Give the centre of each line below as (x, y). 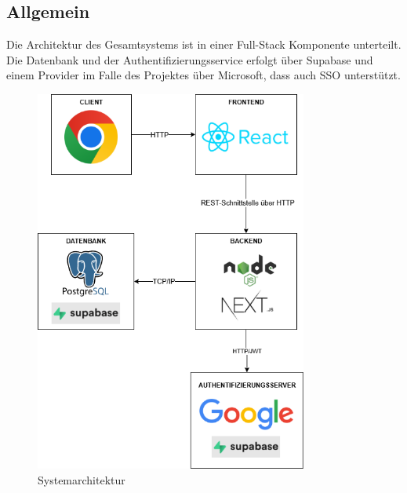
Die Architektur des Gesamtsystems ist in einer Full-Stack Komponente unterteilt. (204, 44)
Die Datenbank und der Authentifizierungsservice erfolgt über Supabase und (190, 59)
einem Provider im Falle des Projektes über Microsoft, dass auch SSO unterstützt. (203, 75)
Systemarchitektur (82, 480)
